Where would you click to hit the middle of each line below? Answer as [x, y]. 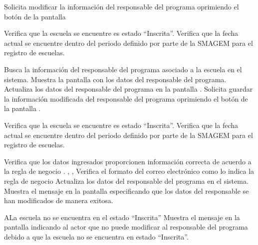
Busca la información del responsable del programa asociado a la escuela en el [123, 69]
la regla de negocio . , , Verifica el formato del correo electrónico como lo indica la [129, 171]
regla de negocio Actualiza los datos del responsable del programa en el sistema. [126, 181]
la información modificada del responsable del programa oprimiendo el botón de [126, 98]
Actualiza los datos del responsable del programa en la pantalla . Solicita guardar [129, 89]
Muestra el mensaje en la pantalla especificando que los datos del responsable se [127, 190]
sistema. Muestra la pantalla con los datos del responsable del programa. [115, 79]
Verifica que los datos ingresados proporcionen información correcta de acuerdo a [128, 161]
